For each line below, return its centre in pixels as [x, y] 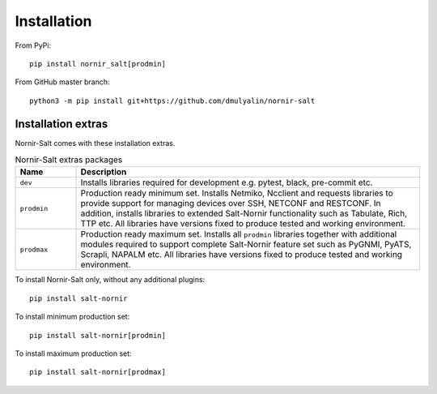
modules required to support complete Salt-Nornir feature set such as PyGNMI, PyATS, [246, 245]
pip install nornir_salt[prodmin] [98, 64]
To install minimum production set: [72, 317]
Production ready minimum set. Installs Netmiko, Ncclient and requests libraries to [237, 193]
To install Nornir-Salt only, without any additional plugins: [110, 280]
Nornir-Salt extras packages [69, 160]
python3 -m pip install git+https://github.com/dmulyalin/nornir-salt [172, 101]
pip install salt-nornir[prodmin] [98, 335]
